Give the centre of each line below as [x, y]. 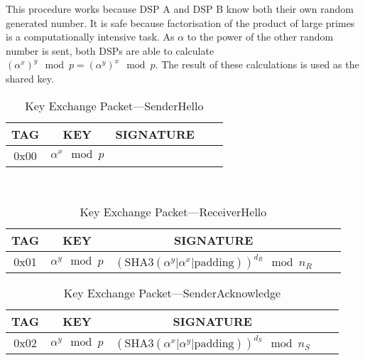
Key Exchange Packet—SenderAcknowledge [172, 293]
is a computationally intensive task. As [90, 37]
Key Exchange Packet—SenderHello [114, 105]
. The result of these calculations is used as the [257, 64]
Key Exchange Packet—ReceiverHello [173, 212]
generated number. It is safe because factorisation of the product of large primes [180, 22]
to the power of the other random [260, 37]
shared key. [30, 78]
